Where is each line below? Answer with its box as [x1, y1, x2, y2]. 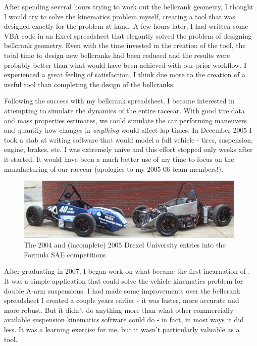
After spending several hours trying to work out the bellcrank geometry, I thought [4, 1, 254, 11]
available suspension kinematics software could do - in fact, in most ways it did [4, 314, 244, 325]
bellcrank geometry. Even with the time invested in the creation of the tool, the [4, 40, 246, 50]
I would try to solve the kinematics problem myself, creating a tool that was [4, 11, 235, 21]
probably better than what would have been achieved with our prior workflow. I [4, 59, 247, 70]
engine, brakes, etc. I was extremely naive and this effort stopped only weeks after [4, 144, 253, 154]
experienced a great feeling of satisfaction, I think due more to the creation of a [4, 69, 246, 80]
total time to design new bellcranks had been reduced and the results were [4, 49, 230, 60]
